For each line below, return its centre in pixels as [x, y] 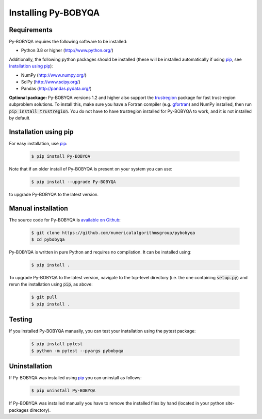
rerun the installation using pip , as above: [51, 285]
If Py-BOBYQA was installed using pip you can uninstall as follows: [75, 378]
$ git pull [44, 297]
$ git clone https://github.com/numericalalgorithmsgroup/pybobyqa [113, 233]
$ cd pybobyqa [48, 240]
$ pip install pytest [57, 344]
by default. [20, 118]
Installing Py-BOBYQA [54, 13]
